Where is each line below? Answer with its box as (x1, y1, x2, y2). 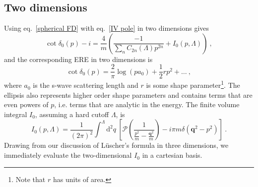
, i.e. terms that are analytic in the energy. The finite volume (54, 99, 240, 110)
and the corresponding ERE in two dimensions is (4, 54, 153, 64)
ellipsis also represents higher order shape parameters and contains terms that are (4, 89, 253, 100)
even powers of (4, 99, 49, 110)
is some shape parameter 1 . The (146, 78, 240, 90)
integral (4, 109, 27, 119)
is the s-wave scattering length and (33, 80, 138, 90)
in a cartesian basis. (142, 150, 202, 160)
